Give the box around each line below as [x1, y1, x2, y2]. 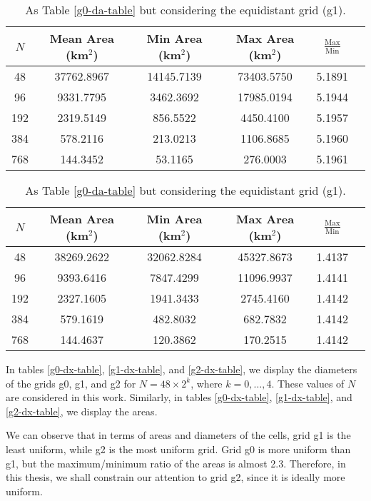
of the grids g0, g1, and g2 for [6, 375, 136, 390]
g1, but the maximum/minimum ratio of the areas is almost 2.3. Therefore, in [6, 455, 346, 470]
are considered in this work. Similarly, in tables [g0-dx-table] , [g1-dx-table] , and [6, 390, 352, 405]
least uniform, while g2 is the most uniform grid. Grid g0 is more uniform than [6, 441, 351, 456]
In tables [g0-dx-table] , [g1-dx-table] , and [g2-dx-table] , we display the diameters [6, 362, 357, 376]
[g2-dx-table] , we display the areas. [6, 403, 158, 418]
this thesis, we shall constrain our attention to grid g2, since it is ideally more [6, 470, 345, 485]
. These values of [271, 375, 345, 390]
